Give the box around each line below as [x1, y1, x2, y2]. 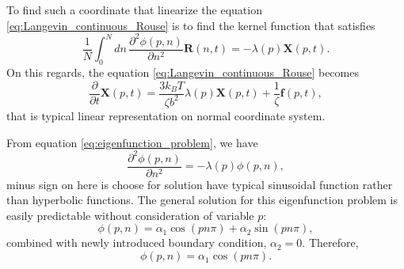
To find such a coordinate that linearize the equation [6, 2, 262, 17]
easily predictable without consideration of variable [6, 206, 254, 223]
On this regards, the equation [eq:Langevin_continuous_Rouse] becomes [6, 63, 359, 80]
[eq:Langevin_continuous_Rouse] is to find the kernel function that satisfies [6, 17, 375, 33]
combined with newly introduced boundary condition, [6, 234, 267, 251]
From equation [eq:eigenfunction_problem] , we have [6, 134, 258, 150]
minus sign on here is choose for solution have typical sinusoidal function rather [6, 176, 393, 192]
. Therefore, [302, 234, 359, 251]
